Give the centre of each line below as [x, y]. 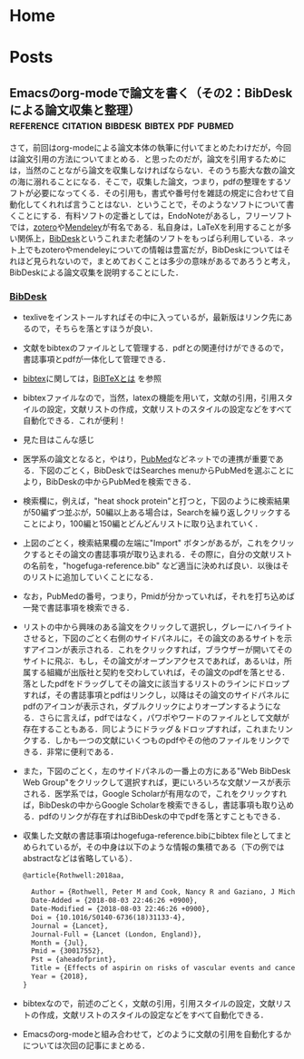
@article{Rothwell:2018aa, [74, 876]
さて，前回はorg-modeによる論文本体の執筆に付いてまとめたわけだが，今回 [151, 148]
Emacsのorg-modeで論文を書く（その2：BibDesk [151, 93]
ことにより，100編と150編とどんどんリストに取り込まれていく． [142, 524]
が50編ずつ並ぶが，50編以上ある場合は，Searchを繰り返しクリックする [157, 513]
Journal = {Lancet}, [70, 926]
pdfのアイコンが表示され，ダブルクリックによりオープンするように [148, 706]
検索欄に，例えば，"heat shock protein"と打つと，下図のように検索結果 [156, 501]
